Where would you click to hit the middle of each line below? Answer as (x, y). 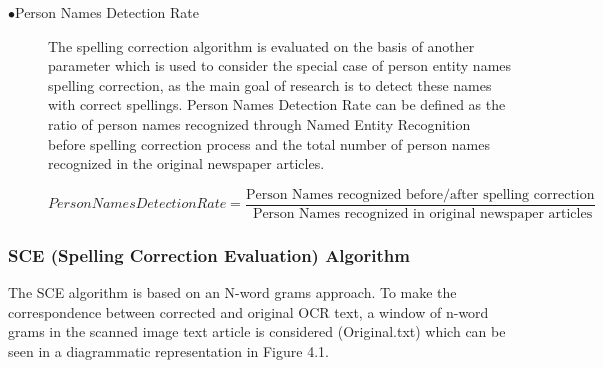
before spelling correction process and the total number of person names (269, 143)
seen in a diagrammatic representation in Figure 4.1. (168, 350)
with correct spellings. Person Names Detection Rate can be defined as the (277, 104)
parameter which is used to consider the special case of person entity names (280, 65)
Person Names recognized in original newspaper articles (422, 213)
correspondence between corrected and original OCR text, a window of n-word (248, 311)
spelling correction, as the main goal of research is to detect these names (270, 84)
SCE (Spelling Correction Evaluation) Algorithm (209, 254)
